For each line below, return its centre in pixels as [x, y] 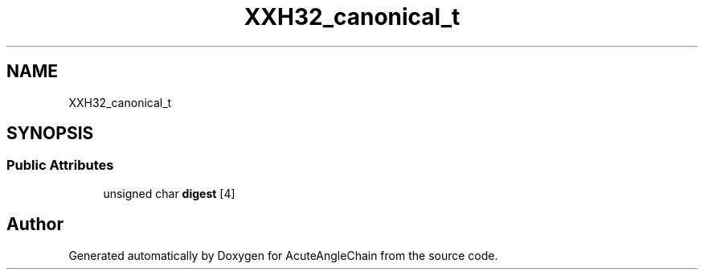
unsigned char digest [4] [169, 193]
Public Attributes [60, 165]
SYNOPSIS [50, 134]
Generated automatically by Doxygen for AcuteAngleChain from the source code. [283, 255]
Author [35, 225]
